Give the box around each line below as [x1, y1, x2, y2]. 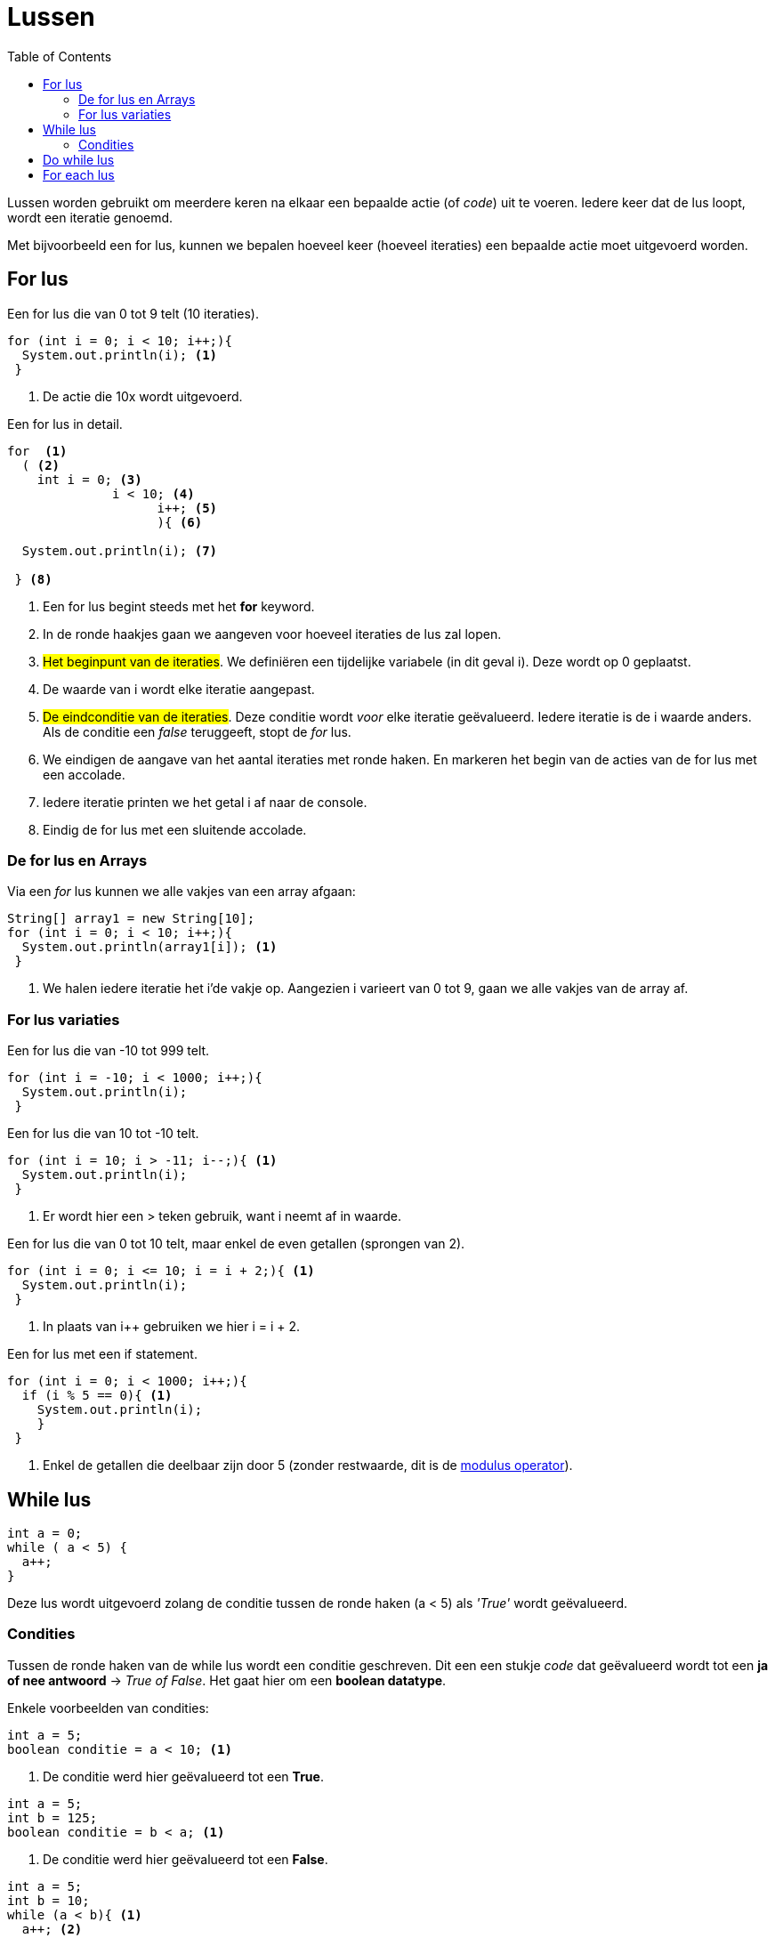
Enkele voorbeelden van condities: [7, 1700, 209, 1716]
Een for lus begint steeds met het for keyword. [43, 598, 315, 614]
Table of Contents [7, 48, 112, 64]
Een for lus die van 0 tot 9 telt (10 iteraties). [7, 305, 259, 321]
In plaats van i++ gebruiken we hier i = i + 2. [43, 1319, 301, 1335]
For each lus [43, 166, 115, 182]
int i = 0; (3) [36, 472, 142, 487]
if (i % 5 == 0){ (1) [21, 1388, 173, 1403]
